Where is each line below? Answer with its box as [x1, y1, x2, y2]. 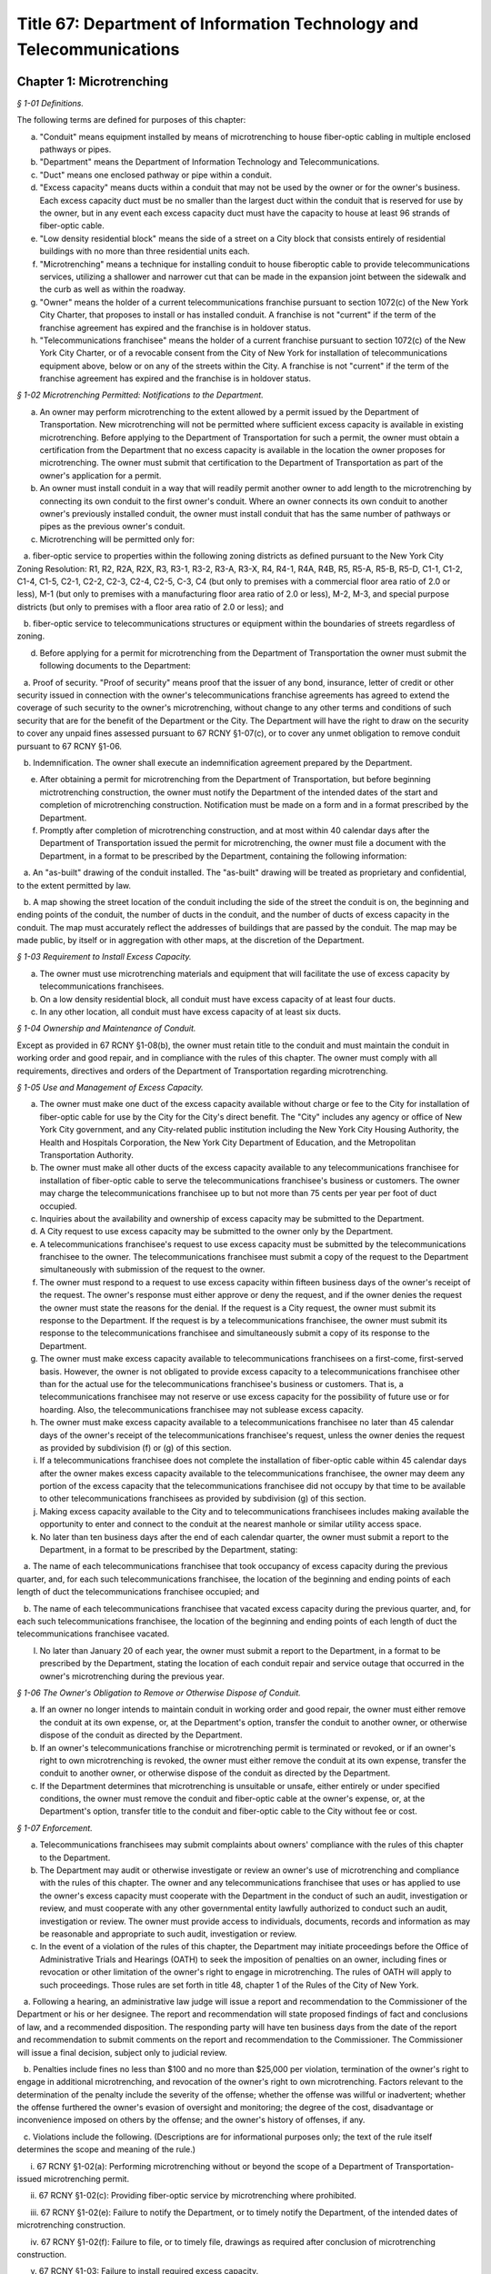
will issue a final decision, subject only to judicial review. [16, 2047, 227, 2058]
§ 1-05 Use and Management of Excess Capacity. [16, 1082, 204, 1092]
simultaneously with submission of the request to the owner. [39, 1264, 266, 1275]
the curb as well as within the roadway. [39, 284, 186, 295]
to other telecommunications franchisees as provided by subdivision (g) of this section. [39, 1493, 366, 1504]
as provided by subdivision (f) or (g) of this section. [39, 1442, 232, 1453]
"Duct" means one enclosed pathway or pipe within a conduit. [39, 169, 273, 180]
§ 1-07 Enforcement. [16, 1822, 93, 1833]
